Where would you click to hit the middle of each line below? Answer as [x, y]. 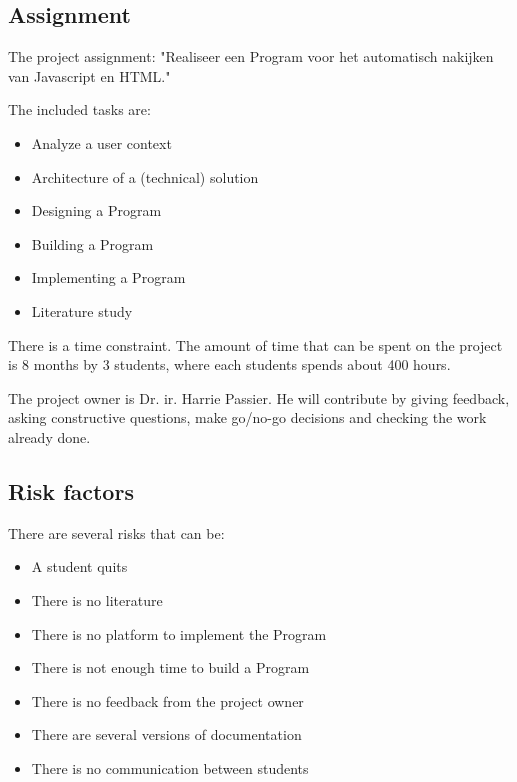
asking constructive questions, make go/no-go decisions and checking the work [247, 417]
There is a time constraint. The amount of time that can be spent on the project [255, 344]
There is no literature [97, 599]
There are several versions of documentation [166, 734]
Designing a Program [96, 210]
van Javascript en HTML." [89, 75]
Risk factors [71, 490]
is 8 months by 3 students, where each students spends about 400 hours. [229, 364]
